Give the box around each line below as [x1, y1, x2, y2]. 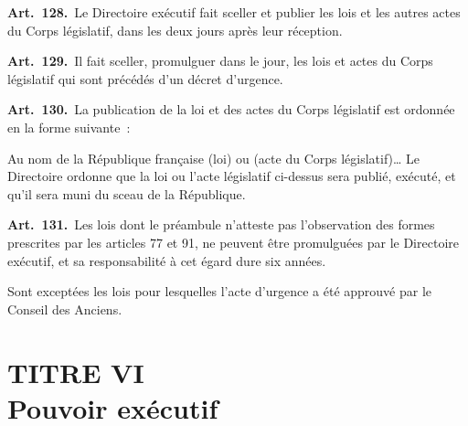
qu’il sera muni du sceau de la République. [7, 184, 246, 203]
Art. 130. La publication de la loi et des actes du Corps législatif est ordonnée [7, 100, 455, 119]
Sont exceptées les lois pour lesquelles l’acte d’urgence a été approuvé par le [7, 282, 432, 301]
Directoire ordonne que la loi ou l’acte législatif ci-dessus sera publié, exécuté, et [7, 166, 456, 186]
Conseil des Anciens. [7, 299, 122, 318]
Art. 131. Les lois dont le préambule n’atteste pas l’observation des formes [7, 215, 435, 234]
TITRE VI [7, 353, 144, 390]
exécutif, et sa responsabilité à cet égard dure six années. [7, 250, 326, 270]
